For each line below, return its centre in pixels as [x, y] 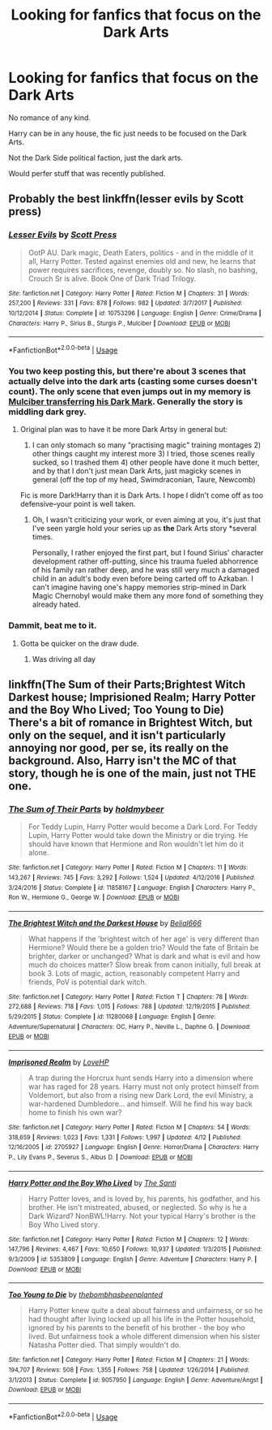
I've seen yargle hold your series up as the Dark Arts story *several [144, 529]
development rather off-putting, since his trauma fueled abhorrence [145, 561]
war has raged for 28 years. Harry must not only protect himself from [143, 1087]
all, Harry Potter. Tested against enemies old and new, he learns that [142, 261]
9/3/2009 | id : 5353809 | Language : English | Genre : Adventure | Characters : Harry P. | [133, 1259]
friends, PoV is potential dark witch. [87, 982]
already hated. [56, 605]
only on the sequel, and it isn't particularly [117, 735]
